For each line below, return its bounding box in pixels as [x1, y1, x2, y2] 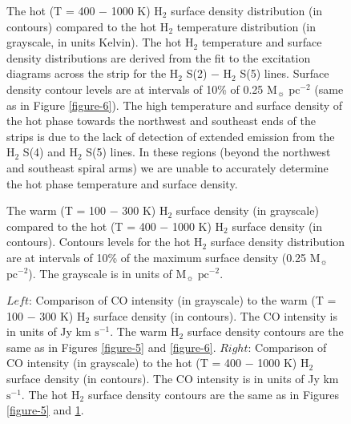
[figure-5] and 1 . [6, 402, 84, 418]
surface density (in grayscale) [175, 202, 319, 219]
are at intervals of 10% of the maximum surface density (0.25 [6, 248, 307, 265]
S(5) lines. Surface [240, 65, 329, 82]
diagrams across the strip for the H [6, 65, 179, 82]
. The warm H [110, 323, 180, 340]
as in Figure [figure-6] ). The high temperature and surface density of [6, 96, 343, 113]
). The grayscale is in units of [28, 264, 172, 281]
